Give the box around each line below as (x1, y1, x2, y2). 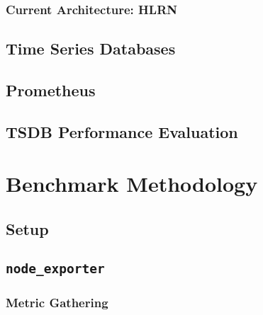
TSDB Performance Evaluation (6, 120, 238, 142)
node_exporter (6, 260, 105, 276)
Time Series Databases (6, 38, 176, 59)
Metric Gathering (6, 293, 108, 311)
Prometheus (6, 79, 96, 101)
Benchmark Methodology (6, 169, 258, 198)
